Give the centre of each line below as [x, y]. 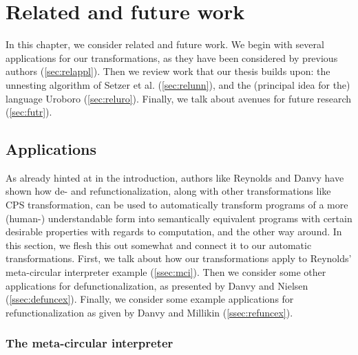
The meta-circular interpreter [89, 343]
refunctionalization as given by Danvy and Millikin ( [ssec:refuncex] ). [149, 312]
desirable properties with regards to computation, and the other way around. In [174, 232]
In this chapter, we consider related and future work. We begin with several [165, 44]
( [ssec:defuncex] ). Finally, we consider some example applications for [150, 299]
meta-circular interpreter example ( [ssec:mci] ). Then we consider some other [166, 272]
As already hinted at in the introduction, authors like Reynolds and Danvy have [175, 177]
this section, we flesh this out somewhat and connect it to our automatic [159, 245]
